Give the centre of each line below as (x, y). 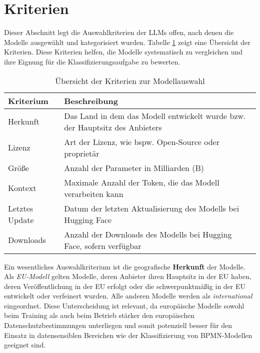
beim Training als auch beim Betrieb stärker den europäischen (99, 315)
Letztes (21, 208)
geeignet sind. (25, 345)
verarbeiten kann (94, 193)
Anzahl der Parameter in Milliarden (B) (134, 167)
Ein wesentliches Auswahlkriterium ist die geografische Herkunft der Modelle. (125, 266)
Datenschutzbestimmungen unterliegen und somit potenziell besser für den (118, 325)
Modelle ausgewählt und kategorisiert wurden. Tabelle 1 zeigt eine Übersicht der (127, 42)
